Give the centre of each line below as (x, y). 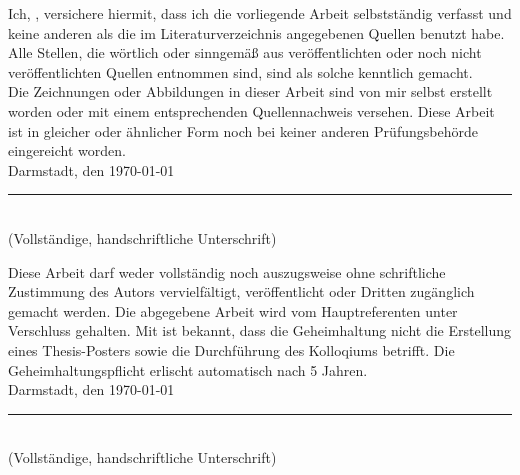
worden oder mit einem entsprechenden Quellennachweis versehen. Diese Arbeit (251, 110)
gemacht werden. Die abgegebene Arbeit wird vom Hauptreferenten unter (233, 310)
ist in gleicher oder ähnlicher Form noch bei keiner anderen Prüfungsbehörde (243, 130)
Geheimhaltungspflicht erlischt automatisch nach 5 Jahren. (188, 369)
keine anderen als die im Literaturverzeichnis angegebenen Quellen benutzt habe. (256, 32)
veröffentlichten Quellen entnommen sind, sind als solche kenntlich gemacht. (240, 71)
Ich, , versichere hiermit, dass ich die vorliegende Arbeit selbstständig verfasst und (260, 13)
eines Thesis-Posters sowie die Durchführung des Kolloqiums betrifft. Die (231, 349)
